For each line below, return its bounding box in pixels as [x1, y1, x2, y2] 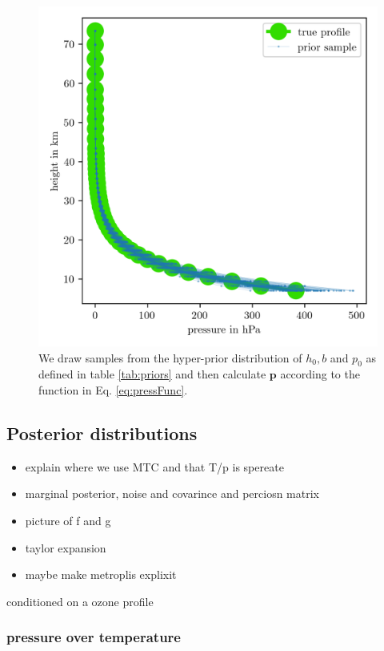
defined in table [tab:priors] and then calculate [38, 366, 266, 382]
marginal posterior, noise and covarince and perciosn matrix [25, 485, 320, 502]
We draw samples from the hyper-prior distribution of [38, 349, 302, 366]
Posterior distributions [6, 420, 198, 445]
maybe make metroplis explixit [25, 566, 177, 583]
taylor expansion [25, 539, 106, 556]
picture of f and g [25, 511, 111, 528]
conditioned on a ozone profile [6, 592, 154, 609]
